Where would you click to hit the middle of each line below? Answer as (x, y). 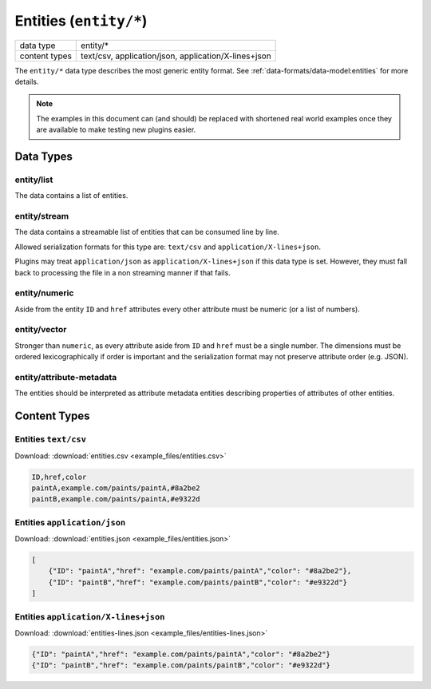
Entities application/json (70, 522)
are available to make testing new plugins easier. (116, 130)
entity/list (34, 180)
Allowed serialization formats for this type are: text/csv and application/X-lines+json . (168, 247)
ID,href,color (59, 477)
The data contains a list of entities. (71, 196)
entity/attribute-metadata (66, 378)
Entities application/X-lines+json (90, 616)
